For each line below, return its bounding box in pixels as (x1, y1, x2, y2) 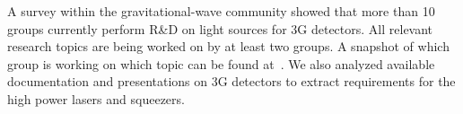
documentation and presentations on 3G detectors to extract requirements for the (7, 72, 456, 91)
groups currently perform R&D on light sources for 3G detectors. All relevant (7, 19, 433, 38)
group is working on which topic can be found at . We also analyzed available (7, 54, 435, 73)
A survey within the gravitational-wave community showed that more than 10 (7, 2, 435, 20)
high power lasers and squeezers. (7, 89, 185, 108)
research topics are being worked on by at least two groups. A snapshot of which (7, 37, 450, 56)
